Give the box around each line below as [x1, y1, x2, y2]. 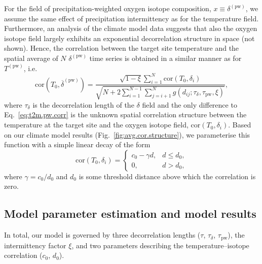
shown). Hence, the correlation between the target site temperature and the [4, 43, 239, 53]
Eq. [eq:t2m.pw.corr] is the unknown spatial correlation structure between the [4, 109, 247, 120]
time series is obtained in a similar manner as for [89, 52, 242, 63]
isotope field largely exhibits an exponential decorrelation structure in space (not [4, 32, 255, 43]
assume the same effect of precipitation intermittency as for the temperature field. [4, 13, 259, 23]
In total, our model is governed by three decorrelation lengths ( [4, 229, 201, 240]
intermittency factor [4, 240, 66, 250]
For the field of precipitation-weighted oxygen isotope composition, [4, 3, 211, 13]
